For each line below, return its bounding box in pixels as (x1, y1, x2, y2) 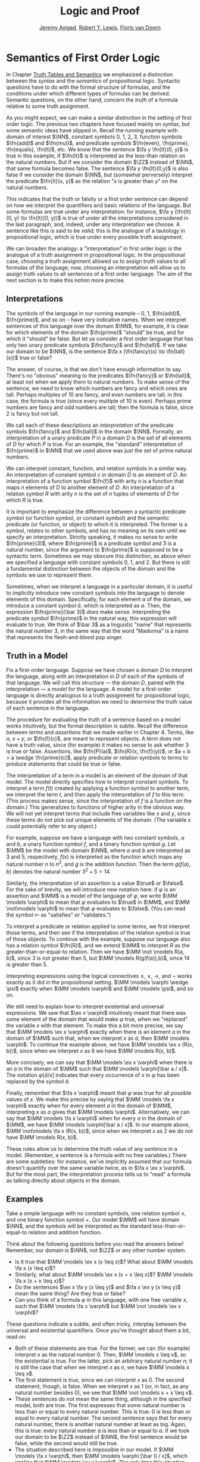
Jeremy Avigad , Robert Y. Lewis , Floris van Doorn (39, 24, 161, 31)
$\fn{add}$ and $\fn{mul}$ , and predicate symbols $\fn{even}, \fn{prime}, (6, 139, 189, 147)
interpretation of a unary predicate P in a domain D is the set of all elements (6, 434, 192, 441)
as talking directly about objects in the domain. (6, 1176, 121, 1184)
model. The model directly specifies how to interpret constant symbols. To (6, 778, 189, 785)
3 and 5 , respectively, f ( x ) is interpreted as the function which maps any (6, 853, 183, 860)
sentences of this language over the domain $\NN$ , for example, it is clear (6, 322, 189, 329)
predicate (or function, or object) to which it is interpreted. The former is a (6, 521, 187, 528)
